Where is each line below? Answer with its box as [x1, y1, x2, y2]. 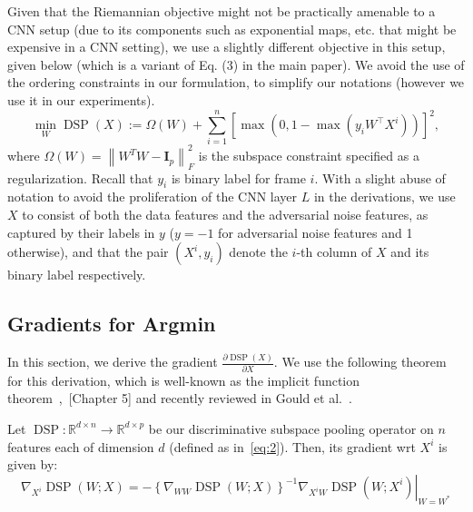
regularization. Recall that [7, 168, 153, 187]
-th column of [296, 242, 372, 261]
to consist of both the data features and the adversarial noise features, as [22, 205, 429, 224]
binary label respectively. [7, 265, 146, 284]
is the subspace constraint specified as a [198, 146, 419, 165]
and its [390, 242, 429, 261]
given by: [7, 455, 58, 474]
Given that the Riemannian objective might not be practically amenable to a [7, 2, 436, 20]
